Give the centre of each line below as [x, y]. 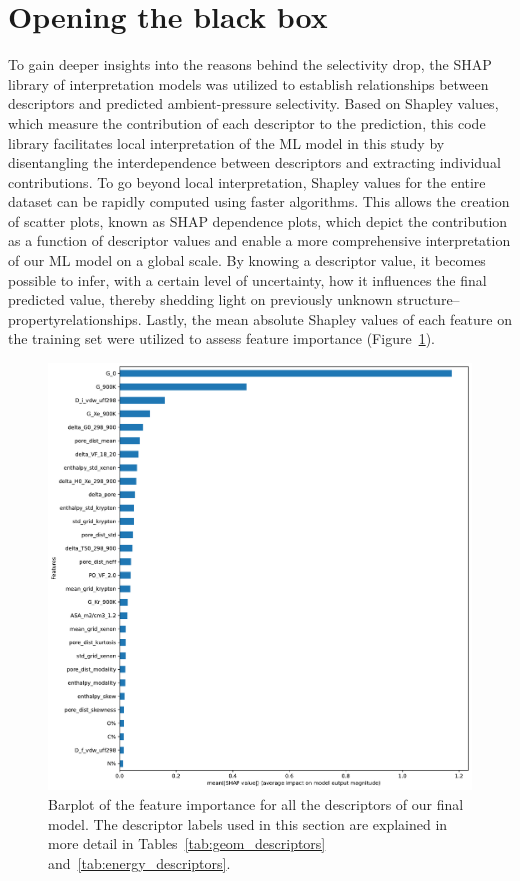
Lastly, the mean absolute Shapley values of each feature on [329, 318]
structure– [428, 299]
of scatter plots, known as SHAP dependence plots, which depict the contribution [258, 220]
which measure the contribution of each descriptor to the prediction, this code [247, 122]
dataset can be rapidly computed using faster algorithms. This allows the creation [259, 201]
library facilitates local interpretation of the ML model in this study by [226, 142]
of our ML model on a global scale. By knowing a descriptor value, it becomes [247, 260]
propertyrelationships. [75, 318]
